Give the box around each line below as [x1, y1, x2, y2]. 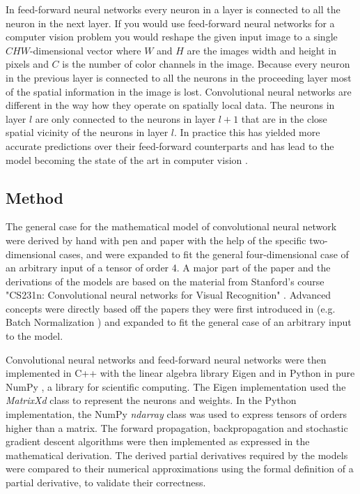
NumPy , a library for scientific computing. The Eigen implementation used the [6, 379, 346, 394]
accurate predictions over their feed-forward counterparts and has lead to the [6, 138, 334, 153]
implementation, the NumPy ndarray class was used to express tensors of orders [6, 407, 347, 421]
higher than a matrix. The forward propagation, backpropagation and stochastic [6, 420, 348, 435]
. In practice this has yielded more [174, 125, 320, 140]
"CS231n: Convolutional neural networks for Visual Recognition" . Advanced [6, 287, 331, 302]
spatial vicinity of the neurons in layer [6, 125, 169, 140]
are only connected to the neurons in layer [35, 111, 216, 126]
